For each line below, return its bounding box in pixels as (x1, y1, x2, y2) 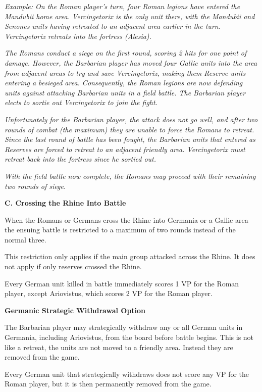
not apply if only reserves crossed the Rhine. (5, 261, 142, 272)
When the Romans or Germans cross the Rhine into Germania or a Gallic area (5, 214, 248, 225)
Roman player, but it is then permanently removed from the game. (5, 378, 212, 389)
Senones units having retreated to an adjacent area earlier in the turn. (5, 21, 221, 31)
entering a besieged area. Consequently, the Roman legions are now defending (5, 77, 243, 88)
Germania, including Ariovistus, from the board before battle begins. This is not (5, 332, 254, 342)
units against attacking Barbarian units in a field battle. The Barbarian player (5, 87, 246, 97)
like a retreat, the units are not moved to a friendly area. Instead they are (5, 341, 233, 352)
